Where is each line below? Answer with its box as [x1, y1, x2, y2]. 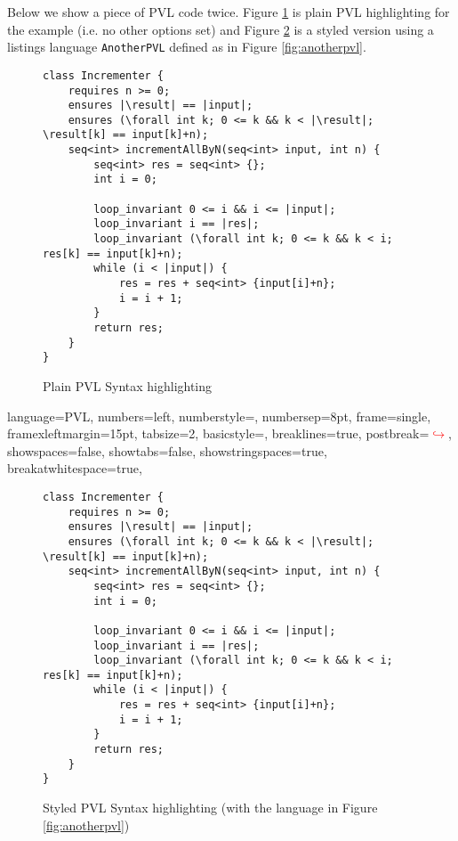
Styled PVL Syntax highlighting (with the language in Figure [43, 798, 378, 817]
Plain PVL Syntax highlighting [43, 376, 213, 395]
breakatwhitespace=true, [7, 459, 142, 478]
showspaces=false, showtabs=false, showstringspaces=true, [7, 441, 327, 460]
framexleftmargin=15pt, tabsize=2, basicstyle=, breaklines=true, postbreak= [7, 424, 430, 443]
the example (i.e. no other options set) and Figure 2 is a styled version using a [7, 20, 434, 38]
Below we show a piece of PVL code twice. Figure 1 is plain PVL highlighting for [7, 3, 450, 20]
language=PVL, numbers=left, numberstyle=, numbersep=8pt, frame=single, [7, 406, 431, 425]
